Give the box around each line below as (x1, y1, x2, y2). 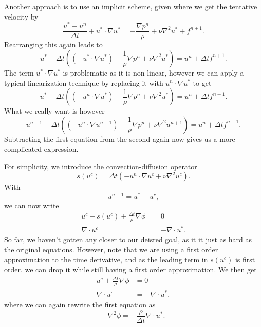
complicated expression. (4, 143, 79, 154)
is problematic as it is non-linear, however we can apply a (63, 67, 244, 78)
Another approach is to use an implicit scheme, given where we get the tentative (4, 1, 257, 11)
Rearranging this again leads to (4, 39, 103, 50)
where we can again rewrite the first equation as (4, 299, 156, 310)
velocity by (4, 11, 39, 22)
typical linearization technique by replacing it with (4, 77, 163, 88)
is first (235, 254, 255, 265)
